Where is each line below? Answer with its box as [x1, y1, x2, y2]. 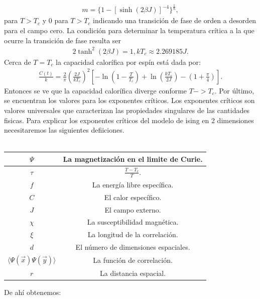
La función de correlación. [93, 255, 173, 265]
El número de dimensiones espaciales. [75, 242, 190, 252]
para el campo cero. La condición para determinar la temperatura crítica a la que [4, 25, 254, 35]
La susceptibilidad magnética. [87, 217, 179, 227]
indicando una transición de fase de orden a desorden [93, 15, 256, 26]
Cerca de [4, 56, 31, 67]
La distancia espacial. [100, 268, 166, 278]
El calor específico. [104, 191, 162, 202]
